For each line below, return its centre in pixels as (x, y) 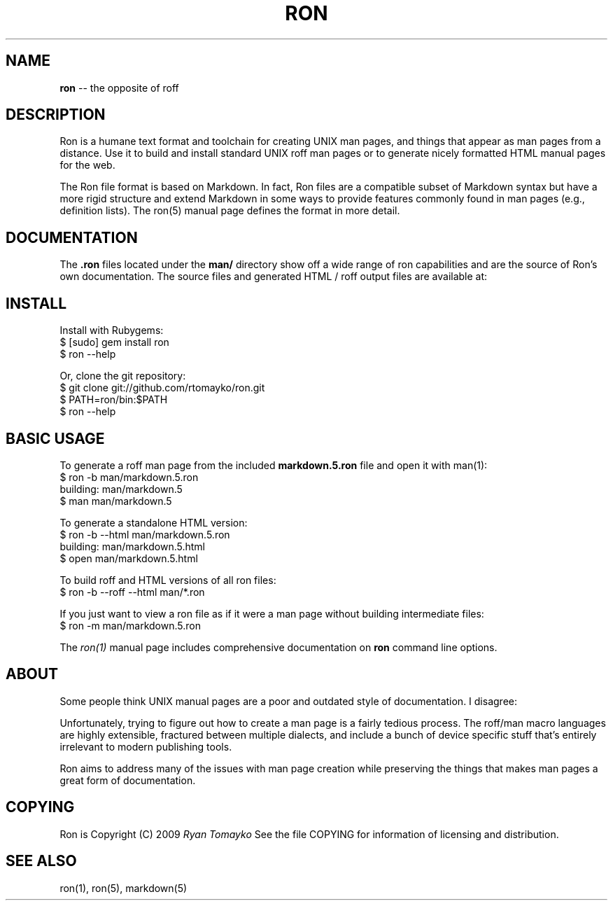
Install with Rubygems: (112, 330)
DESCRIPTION (56, 115)
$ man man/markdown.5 (116, 501)
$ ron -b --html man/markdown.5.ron (145, 534)
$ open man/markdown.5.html (129, 558)
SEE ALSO (41, 861)
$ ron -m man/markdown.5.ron (130, 625)
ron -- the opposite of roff (119, 88)
